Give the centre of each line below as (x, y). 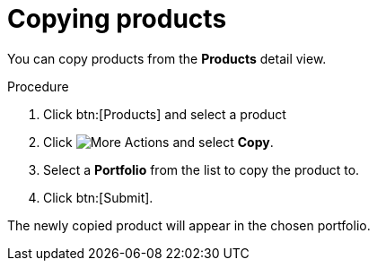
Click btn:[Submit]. (98, 197)
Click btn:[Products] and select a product (165, 114)
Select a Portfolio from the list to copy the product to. (202, 169)
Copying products (117, 19)
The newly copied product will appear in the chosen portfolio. (189, 225)
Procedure (38, 86)
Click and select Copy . (158, 142)
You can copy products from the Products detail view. (167, 58)
